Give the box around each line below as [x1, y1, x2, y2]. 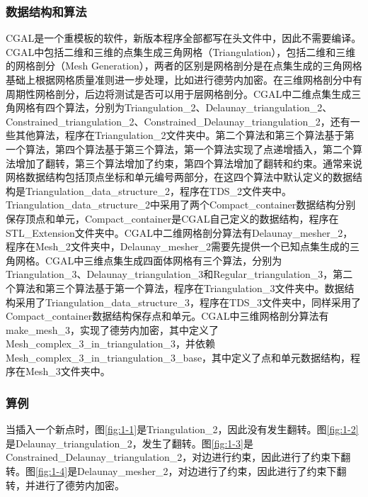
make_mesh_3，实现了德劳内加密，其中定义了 [6, 322, 219, 337]
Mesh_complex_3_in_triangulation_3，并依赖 [6, 336, 216, 351]
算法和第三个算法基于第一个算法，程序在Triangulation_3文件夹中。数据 [15, 280, 345, 295]
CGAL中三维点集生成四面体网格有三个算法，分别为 [45, 252, 282, 267]
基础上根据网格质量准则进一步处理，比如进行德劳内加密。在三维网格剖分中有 [6, 72, 362, 86]
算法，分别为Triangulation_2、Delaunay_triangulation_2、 [64, 100, 333, 115]
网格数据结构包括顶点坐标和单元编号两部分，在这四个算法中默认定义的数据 [6, 169, 352, 184]
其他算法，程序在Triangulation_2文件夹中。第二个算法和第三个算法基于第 [15, 128, 355, 143]
